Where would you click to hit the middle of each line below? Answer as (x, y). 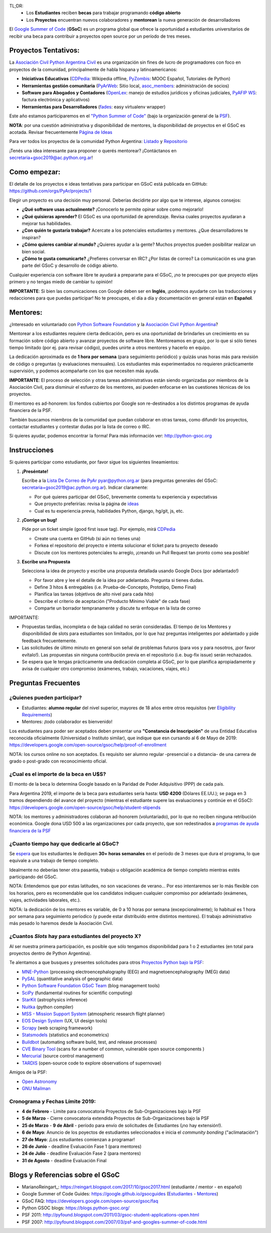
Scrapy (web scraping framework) (57, 1028)
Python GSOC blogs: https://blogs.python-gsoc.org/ (76, 1208)
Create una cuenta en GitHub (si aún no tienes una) (87, 538)
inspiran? (31, 237)
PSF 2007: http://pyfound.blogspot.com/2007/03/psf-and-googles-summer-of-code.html (114, 1222)
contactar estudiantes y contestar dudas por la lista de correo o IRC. (80, 426)
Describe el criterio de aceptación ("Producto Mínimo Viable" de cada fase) (112, 601)
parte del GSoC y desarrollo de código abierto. (70, 265)
